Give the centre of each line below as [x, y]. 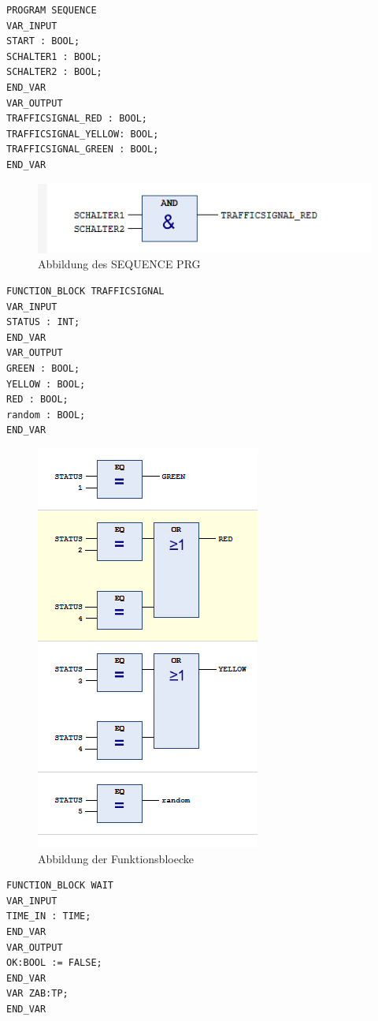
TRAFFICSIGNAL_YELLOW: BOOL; [83, 134]
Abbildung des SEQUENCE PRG [119, 264]
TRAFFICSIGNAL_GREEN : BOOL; [83, 150]
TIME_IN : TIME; [49, 916]
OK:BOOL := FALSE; [54, 963]
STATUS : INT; [43, 322]
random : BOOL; [46, 415]
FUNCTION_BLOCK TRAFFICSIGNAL [85, 291]
